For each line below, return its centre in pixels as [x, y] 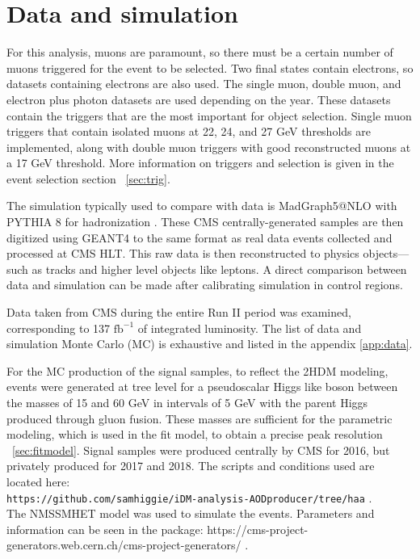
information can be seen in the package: [105, 529]
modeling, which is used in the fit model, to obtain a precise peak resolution [195, 434]
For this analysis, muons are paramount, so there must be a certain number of [200, 52]
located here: [38, 481]
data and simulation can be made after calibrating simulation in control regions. [205, 285]
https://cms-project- [258, 529]
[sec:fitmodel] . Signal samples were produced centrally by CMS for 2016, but [201, 450]
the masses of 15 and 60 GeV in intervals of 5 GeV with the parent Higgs [187, 402]
